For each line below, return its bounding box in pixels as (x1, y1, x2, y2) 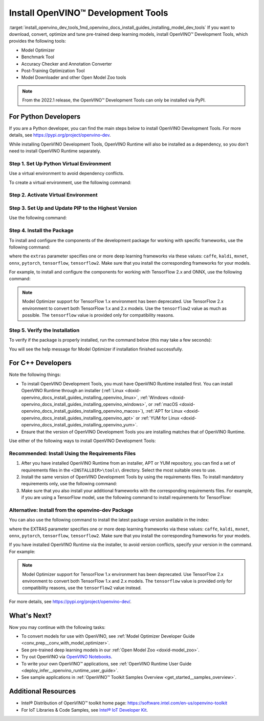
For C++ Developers (9, 359, 72, 367)
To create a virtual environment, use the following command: (9, 179, 132, 185)
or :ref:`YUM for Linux (135, 415, 179, 421)
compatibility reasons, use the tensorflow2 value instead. (22, 585, 142, 591)
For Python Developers (9, 112, 81, 121)
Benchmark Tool (21, 54, 55, 60)
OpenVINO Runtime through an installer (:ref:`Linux (21, 388, 124, 394)
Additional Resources (9, 687, 76, 696)
